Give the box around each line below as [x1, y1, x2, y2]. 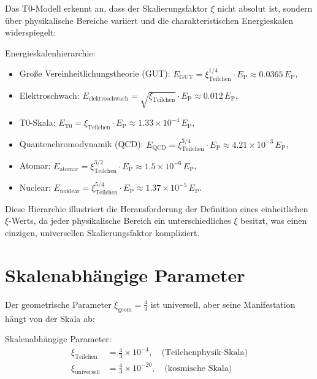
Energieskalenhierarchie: [5, 46, 96, 59]
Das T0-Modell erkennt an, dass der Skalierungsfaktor [5, 2, 208, 14]
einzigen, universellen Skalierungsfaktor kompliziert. [5, 226, 200, 239]
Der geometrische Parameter [5, 297, 112, 310]
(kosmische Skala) [164, 364, 232, 373]
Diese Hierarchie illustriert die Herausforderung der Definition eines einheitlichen [5, 202, 308, 215]
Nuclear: [19, 181, 51, 194]
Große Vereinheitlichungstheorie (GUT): [19, 67, 170, 80]
